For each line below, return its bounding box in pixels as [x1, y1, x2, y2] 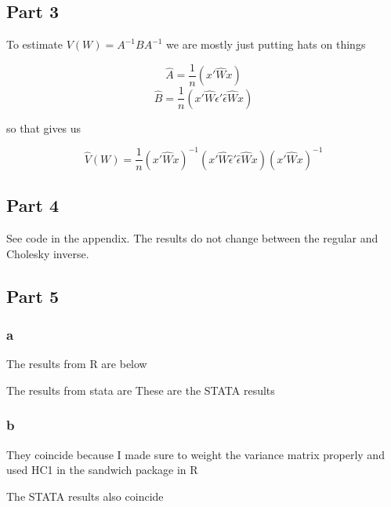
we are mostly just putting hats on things [166, 36, 366, 53]
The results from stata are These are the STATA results [6, 381, 275, 398]
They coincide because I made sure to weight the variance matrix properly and [6, 446, 385, 462]
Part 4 [6, 193, 60, 217]
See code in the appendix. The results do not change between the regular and [6, 230, 378, 246]
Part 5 [6, 283, 60, 308]
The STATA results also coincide [6, 487, 164, 504]
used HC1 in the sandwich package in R [6, 461, 198, 478]
